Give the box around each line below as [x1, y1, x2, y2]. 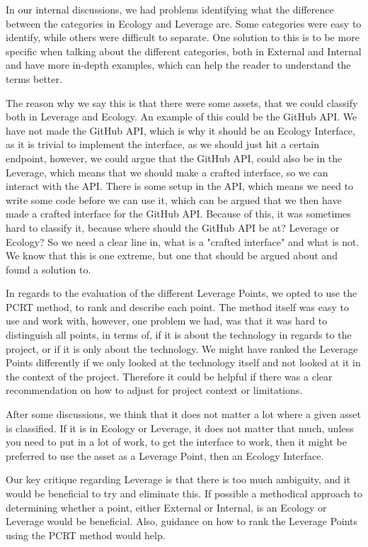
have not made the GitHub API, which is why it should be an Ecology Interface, [6, 123, 355, 137]
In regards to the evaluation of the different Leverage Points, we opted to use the [6, 286, 357, 300]
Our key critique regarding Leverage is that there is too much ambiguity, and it [6, 472, 351, 487]
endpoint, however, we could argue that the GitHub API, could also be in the [6, 150, 343, 165]
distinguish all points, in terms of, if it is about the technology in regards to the [6, 327, 352, 342]
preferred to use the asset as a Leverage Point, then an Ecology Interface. [6, 448, 324, 463]
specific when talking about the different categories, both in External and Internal [6, 43, 362, 58]
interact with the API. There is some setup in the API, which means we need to [6, 179, 354, 193]
